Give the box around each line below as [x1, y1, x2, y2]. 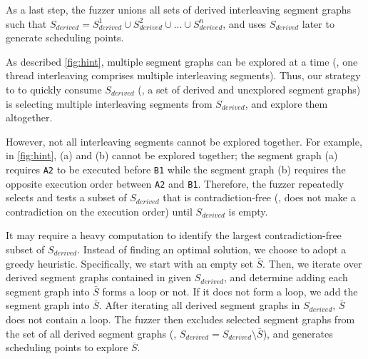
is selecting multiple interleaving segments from [6, 96, 213, 111]
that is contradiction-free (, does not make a [163, 190, 356, 205]
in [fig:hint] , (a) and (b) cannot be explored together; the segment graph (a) [6, 148, 338, 163]
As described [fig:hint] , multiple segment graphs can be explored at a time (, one [6, 54, 358, 69]
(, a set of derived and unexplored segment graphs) [138, 81, 361, 96]
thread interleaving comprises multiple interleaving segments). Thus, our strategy [6, 68, 361, 83]
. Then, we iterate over [262, 256, 362, 270]
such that [6, 16, 47, 31]
